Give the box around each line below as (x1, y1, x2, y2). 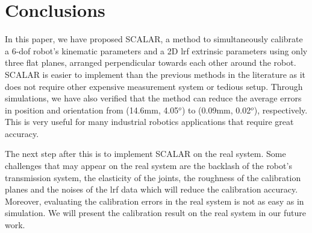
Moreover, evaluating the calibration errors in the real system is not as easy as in (5, 194, 304, 207)
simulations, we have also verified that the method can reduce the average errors (5, 92, 302, 104)
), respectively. (254, 103, 308, 116)
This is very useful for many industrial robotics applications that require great (5, 115, 294, 128)
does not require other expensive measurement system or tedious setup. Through (5, 80, 303, 92)
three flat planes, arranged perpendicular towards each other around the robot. (5, 56, 296, 69)
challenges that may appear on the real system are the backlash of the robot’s (5, 159, 292, 172)
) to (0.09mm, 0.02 (181, 103, 251, 116)
